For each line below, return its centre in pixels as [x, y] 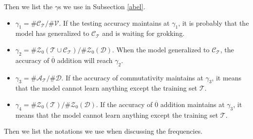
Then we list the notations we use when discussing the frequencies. [103, 131]
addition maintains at [192, 104]
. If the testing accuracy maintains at [114, 23]
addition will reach [85, 60]
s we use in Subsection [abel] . [102, 6]
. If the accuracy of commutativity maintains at [132, 77]
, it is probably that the [214, 23]
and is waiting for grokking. [144, 33]
